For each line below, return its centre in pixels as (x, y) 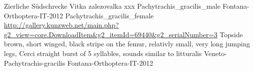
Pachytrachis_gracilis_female (109, 15)
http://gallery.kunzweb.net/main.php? (61, 25)
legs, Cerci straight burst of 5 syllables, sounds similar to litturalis (103, 53)
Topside (231, 34)
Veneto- (215, 53)
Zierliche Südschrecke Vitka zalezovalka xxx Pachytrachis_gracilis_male (112, 6)
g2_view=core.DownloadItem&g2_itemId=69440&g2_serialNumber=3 (111, 34)
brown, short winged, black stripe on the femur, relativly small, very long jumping (127, 44)
